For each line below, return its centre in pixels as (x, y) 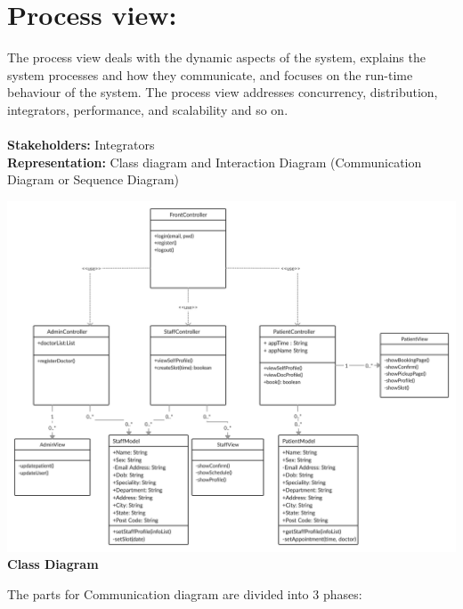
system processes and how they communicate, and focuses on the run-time (210, 74)
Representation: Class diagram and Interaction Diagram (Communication (215, 162)
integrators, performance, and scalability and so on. (148, 109)
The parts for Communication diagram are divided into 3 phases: (185, 593)
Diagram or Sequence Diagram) (93, 179)
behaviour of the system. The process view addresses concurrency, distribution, (223, 92)
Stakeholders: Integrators (81, 145)
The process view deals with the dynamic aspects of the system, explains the (216, 57)
